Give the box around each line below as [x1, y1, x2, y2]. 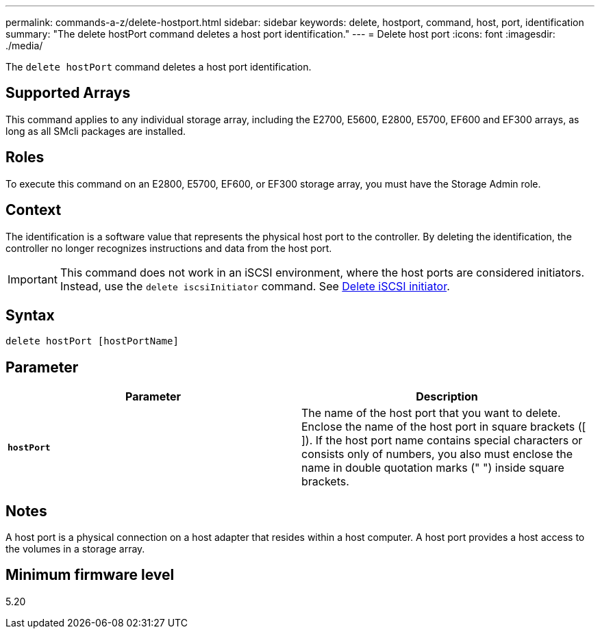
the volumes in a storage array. [5, 543, 145, 555]
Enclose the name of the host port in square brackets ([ [301, 420, 586, 434]
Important [8, 272, 58, 286]
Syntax [5, 306, 55, 324]
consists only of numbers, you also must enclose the [301, 447, 573, 461]
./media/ [5, 40, 43, 51]
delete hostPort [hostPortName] [5, 335, 179, 347]
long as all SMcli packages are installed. [5, 125, 186, 137]
